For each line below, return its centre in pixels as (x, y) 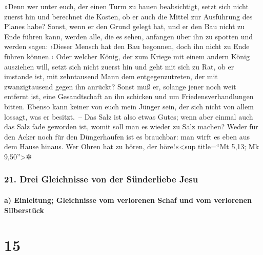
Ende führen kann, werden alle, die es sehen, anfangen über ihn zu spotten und (129, 36)
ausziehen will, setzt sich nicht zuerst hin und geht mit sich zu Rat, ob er (119, 66)
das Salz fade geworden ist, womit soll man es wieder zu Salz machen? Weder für (131, 126)
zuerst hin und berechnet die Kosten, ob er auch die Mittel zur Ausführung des (128, 16)
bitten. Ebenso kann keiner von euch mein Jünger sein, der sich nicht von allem (129, 106)
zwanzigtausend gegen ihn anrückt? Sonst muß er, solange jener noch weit (120, 86)
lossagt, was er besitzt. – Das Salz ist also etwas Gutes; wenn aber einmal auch (129, 116)
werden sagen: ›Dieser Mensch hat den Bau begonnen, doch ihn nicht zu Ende (127, 46)
